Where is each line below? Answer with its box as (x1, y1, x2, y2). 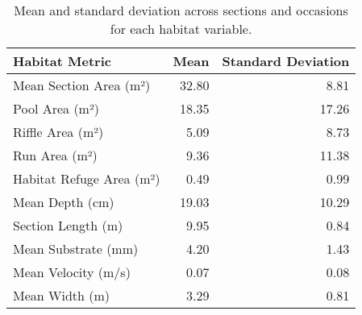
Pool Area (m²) (13, 99, 99, 118)
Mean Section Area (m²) (13, 76, 151, 94)
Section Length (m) (13, 216, 123, 234)
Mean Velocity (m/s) (13, 263, 131, 281)
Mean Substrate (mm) (13, 239, 139, 258)
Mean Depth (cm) (13, 193, 114, 211)
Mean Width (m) (13, 286, 110, 305)
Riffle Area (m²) (13, 122, 104, 141)
